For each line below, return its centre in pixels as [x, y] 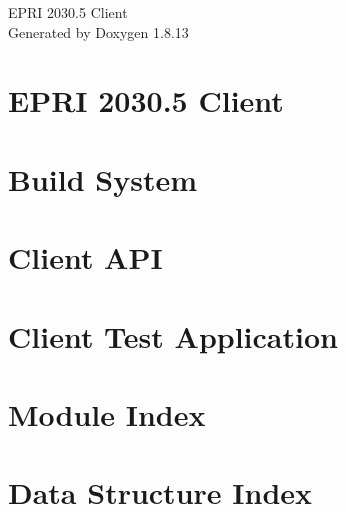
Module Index [107, 413]
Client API [85, 257]
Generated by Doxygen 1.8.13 [98, 31]
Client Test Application [173, 335]
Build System [102, 178]
